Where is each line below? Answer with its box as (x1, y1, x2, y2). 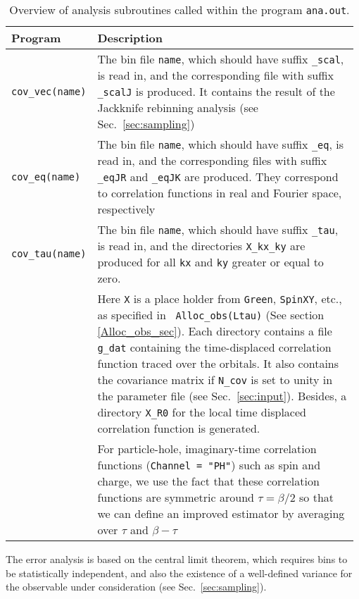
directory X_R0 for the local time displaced (97, 404, 306, 420)
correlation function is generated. (97, 420, 260, 436)
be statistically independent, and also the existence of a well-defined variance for (6, 565, 353, 580)
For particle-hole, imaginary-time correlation (97, 440, 317, 457)
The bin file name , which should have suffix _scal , (97, 51, 344, 67)
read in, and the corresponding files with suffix (97, 152, 327, 168)
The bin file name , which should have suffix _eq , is (97, 136, 344, 152)
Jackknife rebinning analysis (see (97, 99, 258, 116)
